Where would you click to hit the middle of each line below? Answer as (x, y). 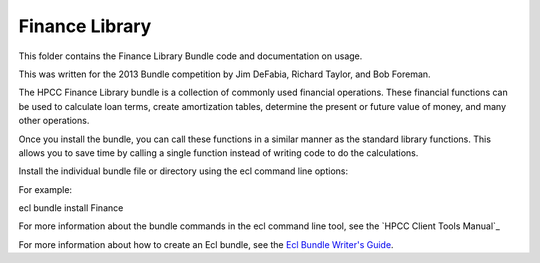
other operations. (54, 121)
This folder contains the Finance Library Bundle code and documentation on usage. (190, 56)
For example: (45, 189)
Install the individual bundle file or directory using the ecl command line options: (183, 171)
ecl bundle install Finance (71, 208)
